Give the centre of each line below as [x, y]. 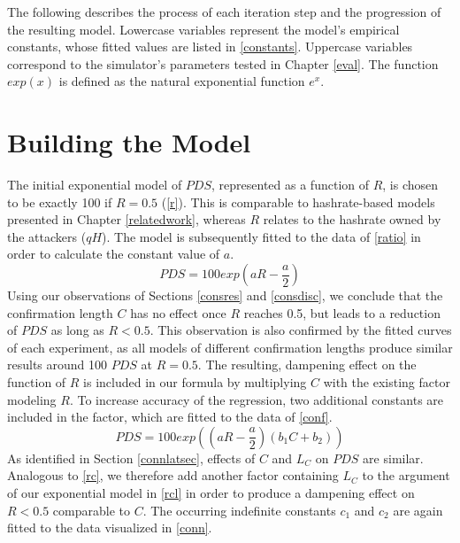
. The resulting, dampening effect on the [307, 365]
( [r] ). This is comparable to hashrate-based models [298, 202]
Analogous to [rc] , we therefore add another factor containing [173, 475]
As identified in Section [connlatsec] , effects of [131, 458]
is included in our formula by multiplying [195, 382]
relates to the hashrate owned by [352, 219]
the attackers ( [47, 236]
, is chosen [410, 185]
